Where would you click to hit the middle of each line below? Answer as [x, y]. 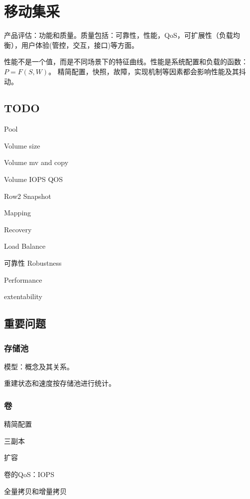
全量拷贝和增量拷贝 [35, 491]
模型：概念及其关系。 [39, 366]
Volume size [22, 145]
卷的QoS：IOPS [29, 474]
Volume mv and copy [36, 162]
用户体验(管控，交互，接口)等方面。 [80, 45]
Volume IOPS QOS [34, 179]
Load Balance [25, 246]
